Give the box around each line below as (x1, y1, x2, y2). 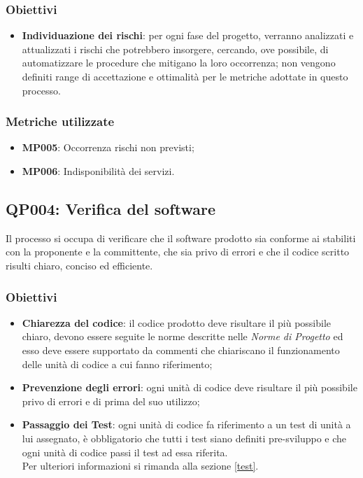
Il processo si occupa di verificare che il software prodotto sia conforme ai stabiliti (6, 230, 356, 245)
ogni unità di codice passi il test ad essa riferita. (22, 444, 228, 459)
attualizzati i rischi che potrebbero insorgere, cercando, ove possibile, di (22, 41, 329, 56)
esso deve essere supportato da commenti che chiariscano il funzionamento (22, 342, 340, 357)
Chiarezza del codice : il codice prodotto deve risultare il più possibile (22, 315, 332, 330)
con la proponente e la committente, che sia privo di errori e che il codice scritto (6, 244, 350, 259)
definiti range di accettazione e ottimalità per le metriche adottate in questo (22, 69, 348, 83)
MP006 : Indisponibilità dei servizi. (22, 164, 175, 178)
